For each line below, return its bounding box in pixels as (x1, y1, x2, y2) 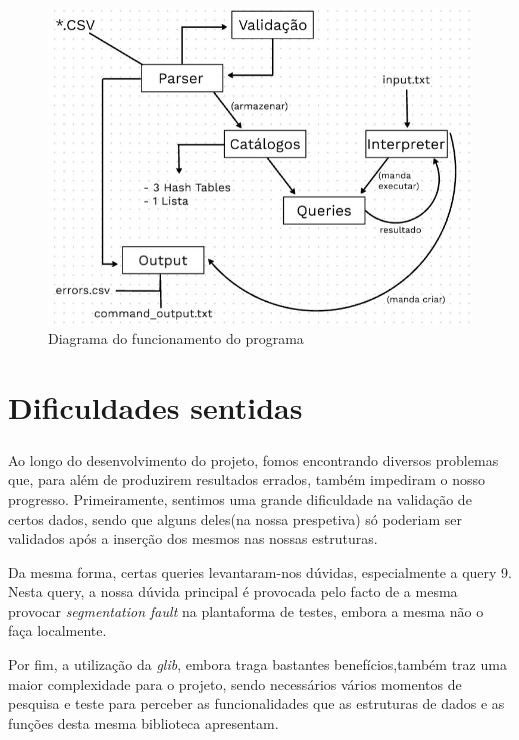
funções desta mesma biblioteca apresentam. (8, 712, 279, 733)
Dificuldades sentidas (8, 387, 303, 428)
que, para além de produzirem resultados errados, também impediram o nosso (8, 469, 486, 490)
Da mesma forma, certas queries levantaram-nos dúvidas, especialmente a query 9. (8, 561, 513, 582)
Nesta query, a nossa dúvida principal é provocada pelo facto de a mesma (8, 581, 458, 602)
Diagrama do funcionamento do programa (48, 328, 304, 349)
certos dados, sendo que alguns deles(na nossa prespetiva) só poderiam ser (8, 508, 462, 529)
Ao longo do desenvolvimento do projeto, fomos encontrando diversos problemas (8, 449, 499, 470)
